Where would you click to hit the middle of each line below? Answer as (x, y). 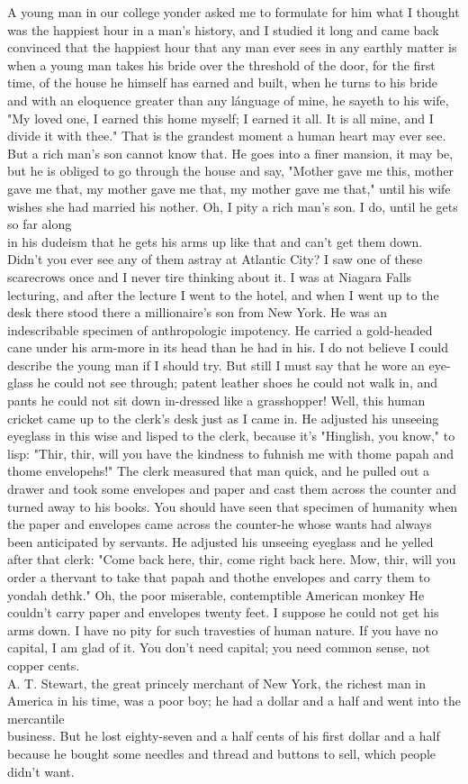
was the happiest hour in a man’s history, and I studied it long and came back (223, 29)
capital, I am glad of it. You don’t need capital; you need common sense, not (219, 647)
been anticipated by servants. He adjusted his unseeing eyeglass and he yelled (220, 541)
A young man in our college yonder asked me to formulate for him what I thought (234, 12)
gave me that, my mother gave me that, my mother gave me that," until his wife (229, 188)
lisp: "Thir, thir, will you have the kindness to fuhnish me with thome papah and (231, 453)
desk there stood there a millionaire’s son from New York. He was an (198, 312)
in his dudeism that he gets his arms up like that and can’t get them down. (215, 241)
